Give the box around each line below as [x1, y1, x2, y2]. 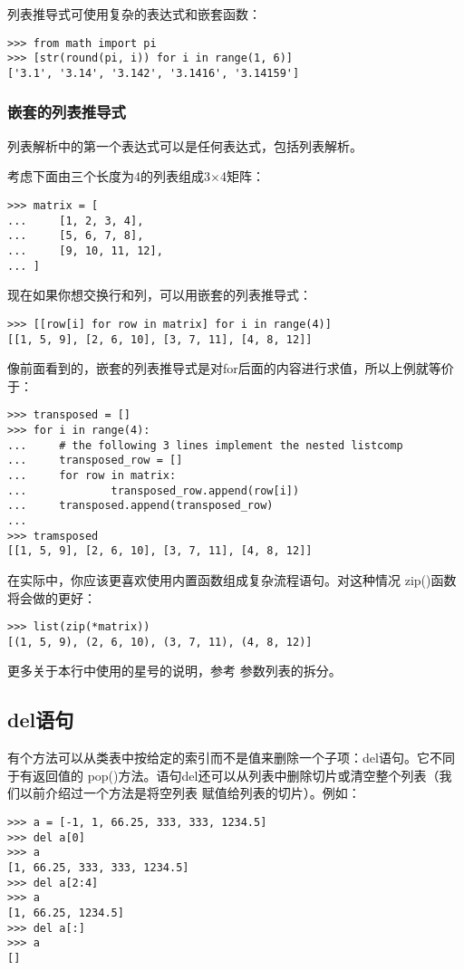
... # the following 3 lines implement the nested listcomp [7, 438, 403, 452]
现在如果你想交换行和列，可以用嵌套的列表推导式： [7, 285, 312, 304]
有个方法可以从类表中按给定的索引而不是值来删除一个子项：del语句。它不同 [7, 748, 455, 767]
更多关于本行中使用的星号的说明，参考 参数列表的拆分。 [7, 661, 342, 680]
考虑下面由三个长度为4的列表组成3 [7, 167, 210, 186]
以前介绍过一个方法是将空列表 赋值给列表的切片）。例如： [19, 783, 361, 802]
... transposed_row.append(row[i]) [7, 484, 300, 497]
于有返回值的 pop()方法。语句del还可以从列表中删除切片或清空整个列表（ [7, 765, 440, 784]
